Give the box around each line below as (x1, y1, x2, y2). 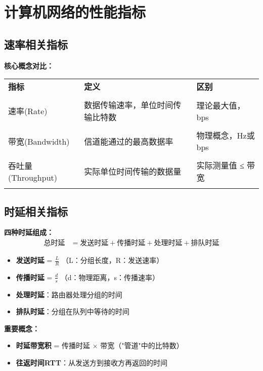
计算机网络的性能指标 (4, 2, 146, 22)
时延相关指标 (4, 203, 68, 219)
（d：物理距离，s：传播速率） (60, 272, 160, 282)
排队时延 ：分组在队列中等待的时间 (16, 306, 129, 317)
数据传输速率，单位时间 (84, 99, 173, 111)
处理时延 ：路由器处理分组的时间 (16, 289, 122, 299)
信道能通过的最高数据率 (84, 135, 173, 147)
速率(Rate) (8, 105, 48, 117)
